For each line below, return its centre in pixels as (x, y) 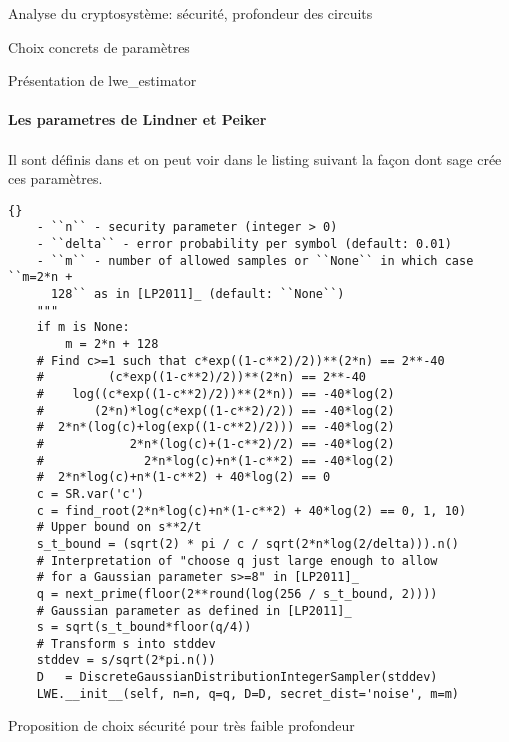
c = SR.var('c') (90, 493)
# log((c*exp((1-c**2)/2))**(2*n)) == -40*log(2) (215, 393)
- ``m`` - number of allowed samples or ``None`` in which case (255, 260)
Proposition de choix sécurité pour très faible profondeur (181, 725)
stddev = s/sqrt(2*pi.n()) (126, 660)
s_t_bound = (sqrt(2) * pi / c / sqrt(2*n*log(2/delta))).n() (248, 543)
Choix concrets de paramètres (99, 46)
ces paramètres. (55, 178)
